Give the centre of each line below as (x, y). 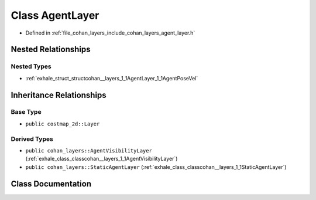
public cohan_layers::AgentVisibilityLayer (89, 150)
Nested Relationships (51, 50)
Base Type (26, 112)
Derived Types (32, 139)
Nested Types (31, 66)
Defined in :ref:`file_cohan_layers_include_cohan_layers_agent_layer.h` (110, 33)
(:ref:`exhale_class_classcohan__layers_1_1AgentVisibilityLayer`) (102, 159)
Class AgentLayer (55, 15)
